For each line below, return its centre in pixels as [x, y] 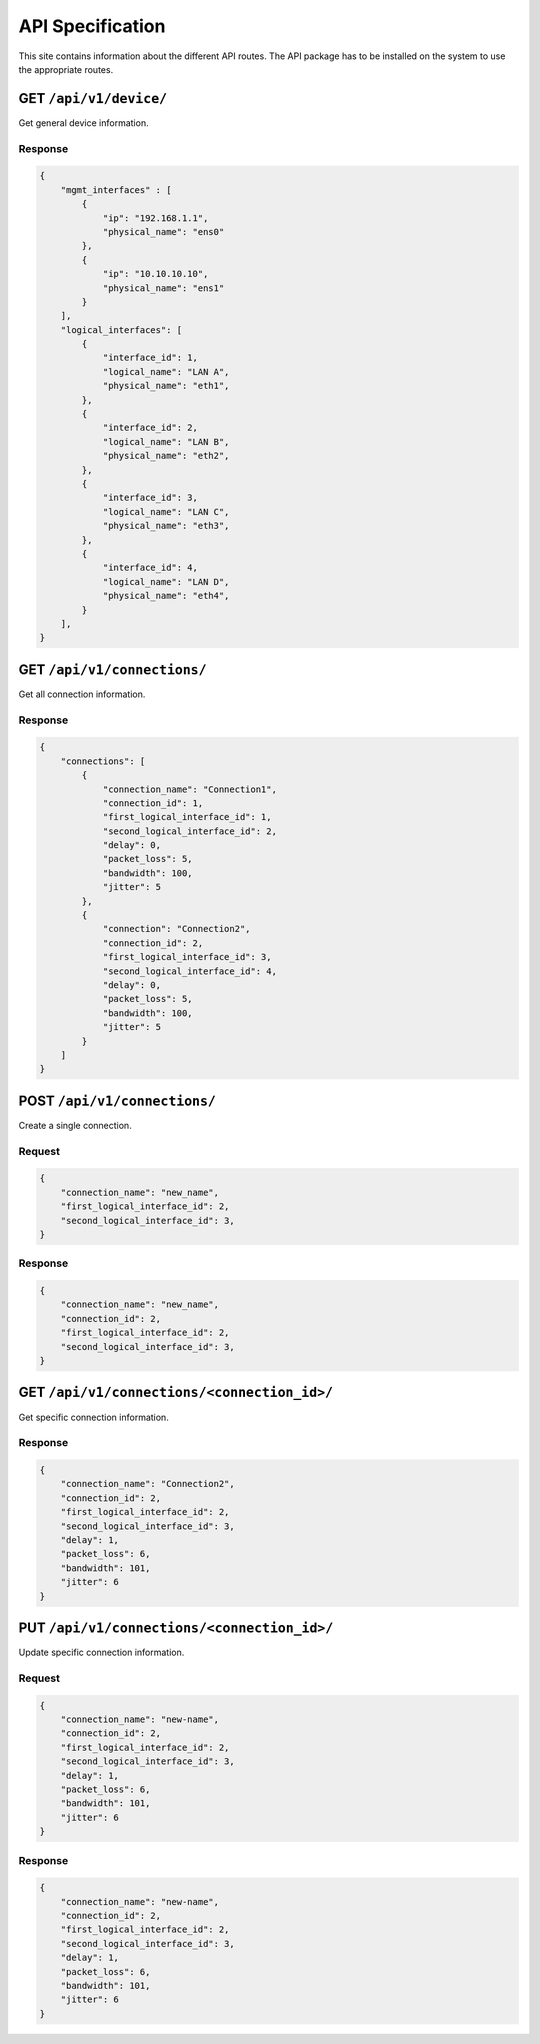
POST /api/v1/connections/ [117, 1100]
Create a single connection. [75, 1125]
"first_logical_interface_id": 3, [187, 957]
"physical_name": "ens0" [163, 231]
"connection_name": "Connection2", [147, 1484]
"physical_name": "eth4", [166, 596]
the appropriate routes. [66, 69]
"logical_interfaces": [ [121, 329]
